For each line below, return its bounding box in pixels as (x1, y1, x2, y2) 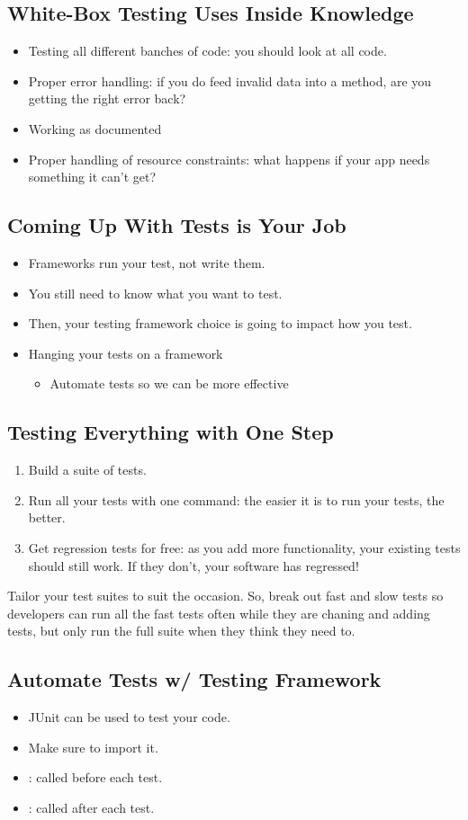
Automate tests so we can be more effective (49, 374, 289, 393)
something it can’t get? (28, 167, 157, 186)
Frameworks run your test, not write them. (28, 253, 265, 272)
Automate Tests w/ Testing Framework (7, 665, 382, 693)
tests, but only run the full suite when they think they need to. (7, 621, 355, 640)
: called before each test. (28, 768, 163, 787)
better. (28, 508, 66, 527)
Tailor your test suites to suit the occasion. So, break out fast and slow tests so (7, 586, 444, 605)
